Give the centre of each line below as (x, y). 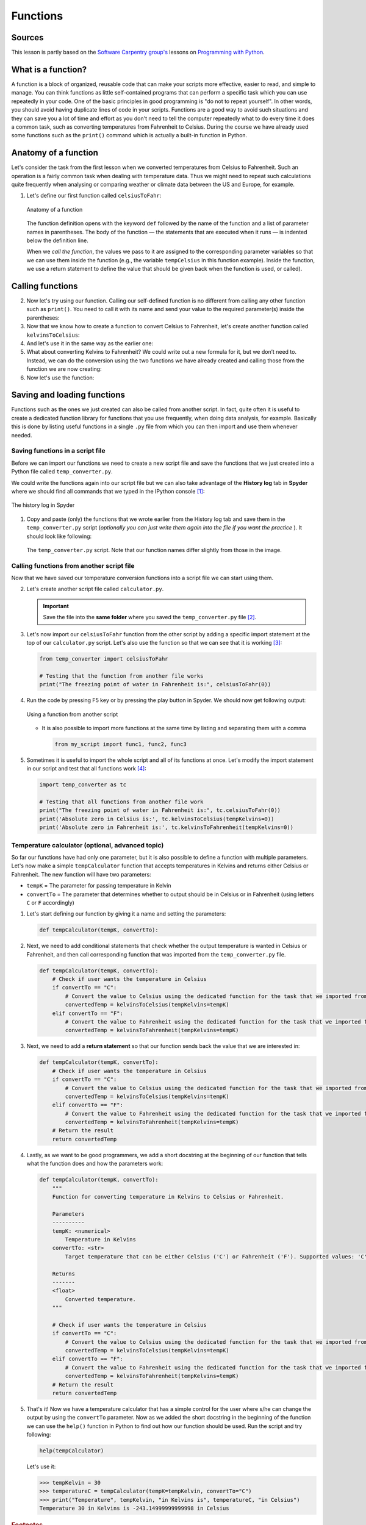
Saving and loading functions (68, 395)
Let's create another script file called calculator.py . (95, 589)
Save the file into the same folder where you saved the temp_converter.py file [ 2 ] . (150, 617)
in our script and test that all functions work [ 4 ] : (86, 769)
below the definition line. (57, 240)
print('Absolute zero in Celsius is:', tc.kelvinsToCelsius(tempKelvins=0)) (157, 819)
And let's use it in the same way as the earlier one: (90, 343)
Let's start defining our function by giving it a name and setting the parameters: (126, 914)
